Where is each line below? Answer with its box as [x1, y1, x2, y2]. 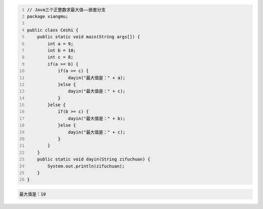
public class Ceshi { [27, 27, 79, 33]
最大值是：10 [19, 191, 46, 197]
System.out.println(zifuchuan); [47, 163, 125, 169]
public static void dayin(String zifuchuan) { [37, 157, 150, 162]
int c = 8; [47, 54, 74, 60]
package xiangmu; [27, 14, 68, 19]
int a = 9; [47, 41, 74, 46]
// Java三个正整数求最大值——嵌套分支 [27, 7, 106, 12]
